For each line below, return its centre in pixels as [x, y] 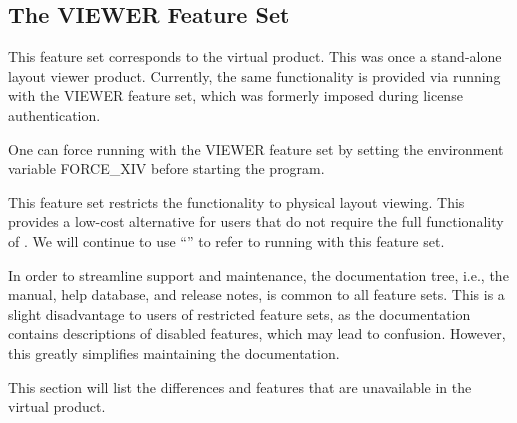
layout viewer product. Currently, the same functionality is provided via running [254, 75]
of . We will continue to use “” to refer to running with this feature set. [226, 240]
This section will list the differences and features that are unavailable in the [240, 386]
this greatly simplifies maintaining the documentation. [174, 352]
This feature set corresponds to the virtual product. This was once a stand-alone [255, 56]
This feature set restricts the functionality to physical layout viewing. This [236, 201]
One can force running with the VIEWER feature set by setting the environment [256, 148]
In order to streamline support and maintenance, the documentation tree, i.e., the [258, 274]
